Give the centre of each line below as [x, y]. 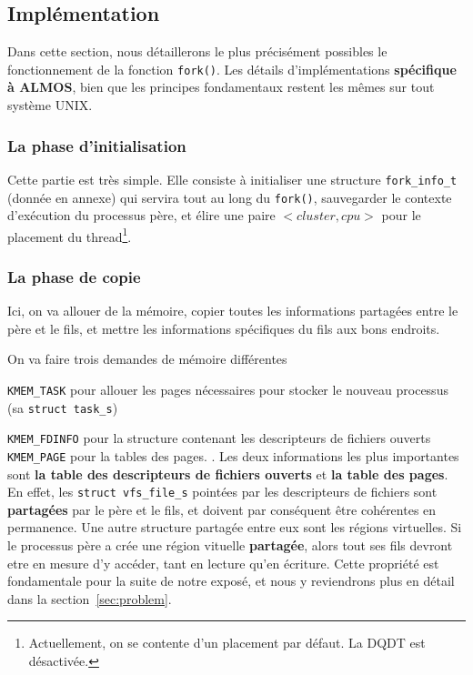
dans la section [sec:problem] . [90, 598]
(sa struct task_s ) [63, 407]
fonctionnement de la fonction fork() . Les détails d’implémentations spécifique [232, 69]
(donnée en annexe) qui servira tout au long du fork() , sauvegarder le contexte [230, 197]
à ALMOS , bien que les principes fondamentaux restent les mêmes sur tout [221, 87]
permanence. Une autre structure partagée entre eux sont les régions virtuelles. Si [235, 527]
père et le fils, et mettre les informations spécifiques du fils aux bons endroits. [224, 328]
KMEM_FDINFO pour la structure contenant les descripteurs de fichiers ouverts [219, 438]
